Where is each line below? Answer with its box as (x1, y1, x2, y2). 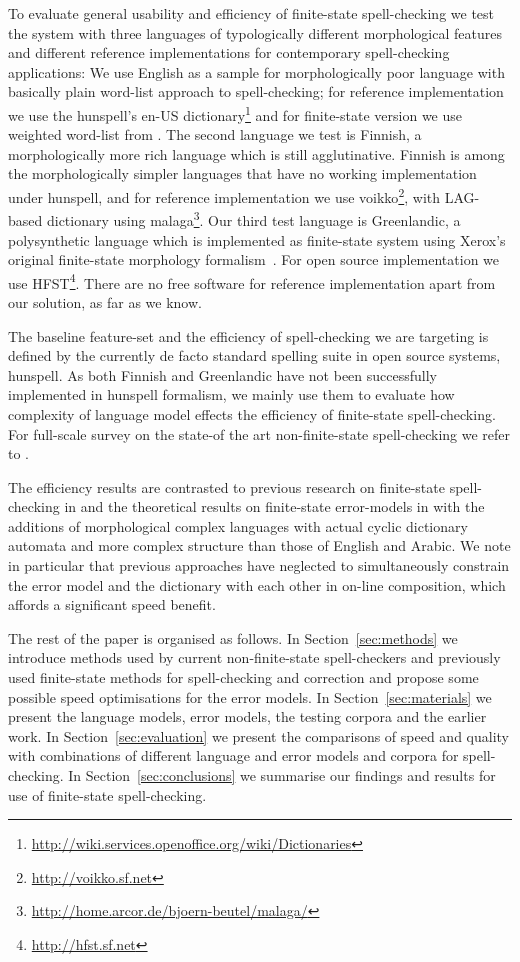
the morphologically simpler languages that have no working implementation (8, 163, 477, 184)
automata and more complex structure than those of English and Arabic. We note (8, 535, 511, 556)
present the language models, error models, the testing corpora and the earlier (8, 706, 487, 727)
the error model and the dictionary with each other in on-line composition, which (8, 574, 506, 595)
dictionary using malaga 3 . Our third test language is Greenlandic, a (46, 207, 461, 230)
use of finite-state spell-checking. (8, 784, 207, 805)
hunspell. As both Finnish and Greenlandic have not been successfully (8, 364, 438, 385)
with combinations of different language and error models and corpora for (8, 745, 459, 766)
